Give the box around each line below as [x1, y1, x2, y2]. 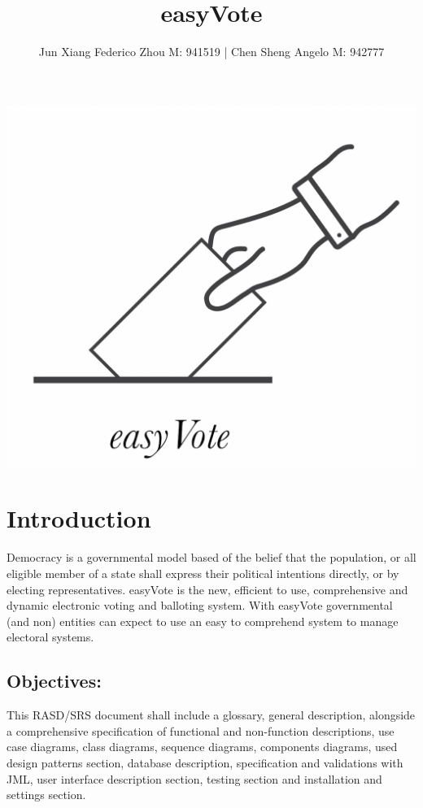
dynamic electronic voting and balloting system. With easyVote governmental [7, 597, 393, 614]
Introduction [7, 502, 151, 535]
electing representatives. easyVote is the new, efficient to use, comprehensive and [7, 580, 408, 597]
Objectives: [7, 668, 102, 693]
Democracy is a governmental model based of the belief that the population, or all [7, 549, 416, 566]
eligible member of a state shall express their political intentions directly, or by [7, 564, 399, 581]
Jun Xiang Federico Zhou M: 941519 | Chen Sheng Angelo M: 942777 [38, 43, 385, 60]
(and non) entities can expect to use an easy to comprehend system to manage [7, 612, 399, 629]
